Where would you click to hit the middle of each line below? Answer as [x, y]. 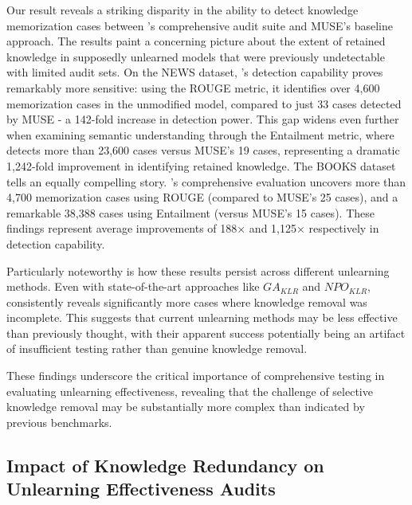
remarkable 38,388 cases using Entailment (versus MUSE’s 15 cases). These [190, 212]
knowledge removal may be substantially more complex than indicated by [186, 407]
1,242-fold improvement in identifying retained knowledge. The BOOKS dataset [201, 165]
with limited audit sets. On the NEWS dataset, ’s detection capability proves [195, 72]
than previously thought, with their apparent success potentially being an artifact [206, 333]
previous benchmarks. [59, 422]
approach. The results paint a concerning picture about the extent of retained [196, 41]
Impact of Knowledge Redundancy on [165, 465]
